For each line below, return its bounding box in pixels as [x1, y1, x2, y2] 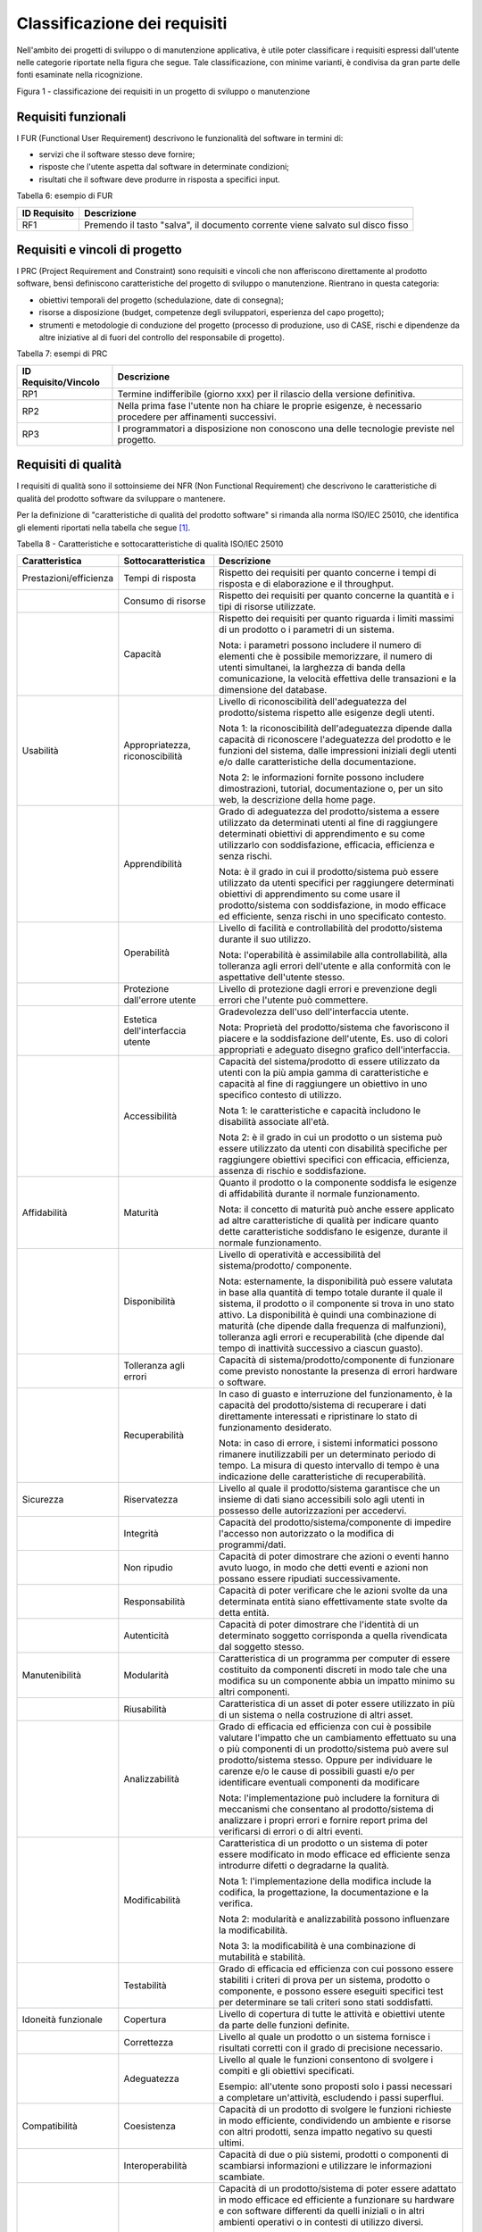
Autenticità [123, 1629, 170, 1642]
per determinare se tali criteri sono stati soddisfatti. [219, 1996, 434, 2009]
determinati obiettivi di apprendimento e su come [219, 828, 426, 840]
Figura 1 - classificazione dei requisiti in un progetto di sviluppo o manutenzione [16, 86, 311, 96]
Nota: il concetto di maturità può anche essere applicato [219, 1203, 455, 1216]
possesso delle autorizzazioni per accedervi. [219, 1504, 407, 1517]
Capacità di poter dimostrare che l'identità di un [219, 1619, 420, 1631]
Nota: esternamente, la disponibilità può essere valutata [219, 1275, 453, 1287]
